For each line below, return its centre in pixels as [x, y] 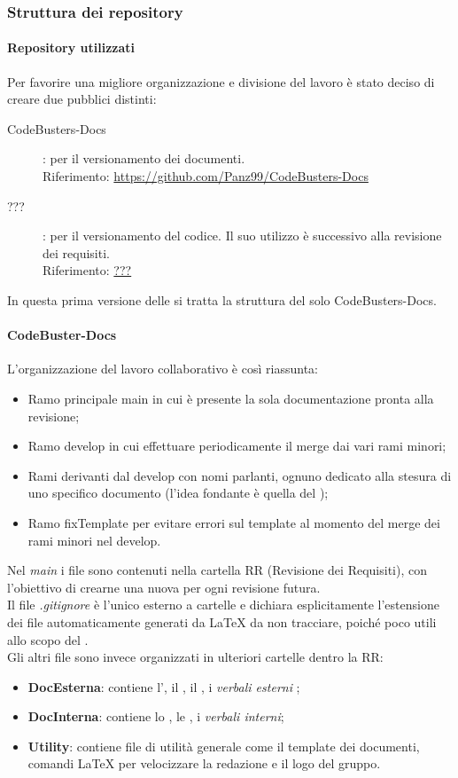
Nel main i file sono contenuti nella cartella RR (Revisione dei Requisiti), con [217, 570]
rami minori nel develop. [94, 540]
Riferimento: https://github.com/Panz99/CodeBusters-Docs [206, 176]
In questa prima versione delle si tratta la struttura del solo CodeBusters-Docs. [222, 299]
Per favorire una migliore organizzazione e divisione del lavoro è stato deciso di [221, 81]
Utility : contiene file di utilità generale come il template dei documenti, [224, 746]
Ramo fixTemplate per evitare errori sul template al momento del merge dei [234, 522]
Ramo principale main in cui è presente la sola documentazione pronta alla [231, 398]
